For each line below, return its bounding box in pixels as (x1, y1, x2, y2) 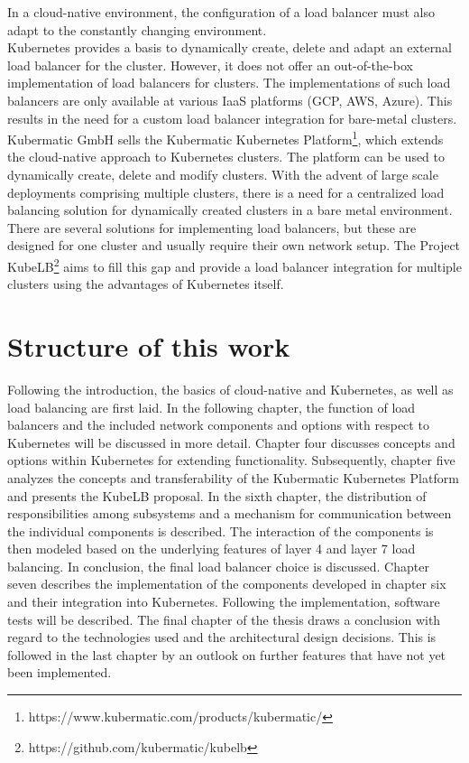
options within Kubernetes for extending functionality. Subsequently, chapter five (7, 451, 455, 470)
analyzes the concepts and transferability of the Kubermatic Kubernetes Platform (7, 468, 459, 487)
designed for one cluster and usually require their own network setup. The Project (7, 236, 461, 255)
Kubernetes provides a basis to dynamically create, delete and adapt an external (7, 38, 452, 57)
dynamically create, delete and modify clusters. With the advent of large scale (7, 165, 438, 183)
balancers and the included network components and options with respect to (7, 415, 429, 434)
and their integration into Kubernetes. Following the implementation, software (7, 592, 440, 611)
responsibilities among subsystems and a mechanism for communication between (7, 504, 452, 523)
